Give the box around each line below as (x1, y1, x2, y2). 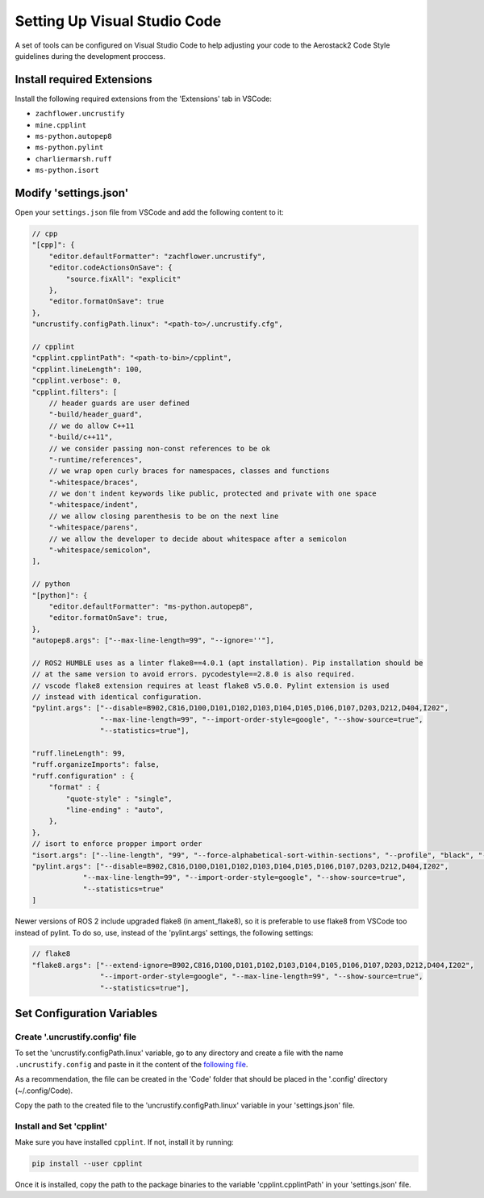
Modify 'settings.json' (15, 186, 129, 199)
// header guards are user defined (48, 398, 190, 408)
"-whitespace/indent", (48, 501, 139, 509)
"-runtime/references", (48, 454, 143, 464)
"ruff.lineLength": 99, (31, 749, 127, 758)
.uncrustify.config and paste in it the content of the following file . (15, 1059, 248, 1069)
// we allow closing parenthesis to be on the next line (48, 511, 279, 521)
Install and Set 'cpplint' (15, 1121, 108, 1132)
